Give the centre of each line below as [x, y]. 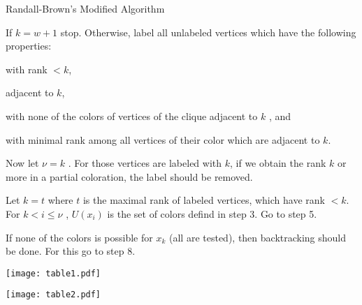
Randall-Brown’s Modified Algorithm [85, 8]
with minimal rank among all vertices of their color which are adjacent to [163, 139]
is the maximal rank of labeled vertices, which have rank [204, 200]
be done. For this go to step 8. [71, 251]
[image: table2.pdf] [53, 295]
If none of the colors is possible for [79, 237]
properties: [29, 46]
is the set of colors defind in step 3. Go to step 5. [212, 213]
